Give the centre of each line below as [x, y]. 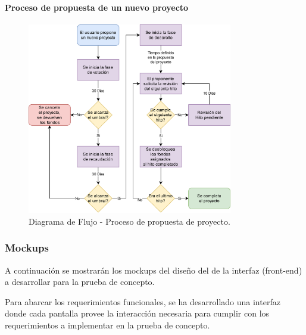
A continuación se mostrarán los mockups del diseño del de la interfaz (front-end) [154, 270]
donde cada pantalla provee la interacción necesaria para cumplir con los [137, 313]
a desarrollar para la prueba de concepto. [80, 282]
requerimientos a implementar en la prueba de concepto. [107, 325]
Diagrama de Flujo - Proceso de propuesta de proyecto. [129, 221]
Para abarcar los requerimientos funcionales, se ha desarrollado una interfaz [143, 301]
